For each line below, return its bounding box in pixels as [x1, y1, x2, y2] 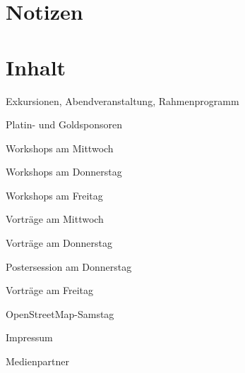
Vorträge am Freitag [6, 283, 93, 298]
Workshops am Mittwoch [6, 140, 114, 155]
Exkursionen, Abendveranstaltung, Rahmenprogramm [6, 93, 239, 108]
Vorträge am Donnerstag [6, 236, 112, 250]
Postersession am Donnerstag [6, 259, 132, 274]
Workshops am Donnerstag [6, 164, 122, 179]
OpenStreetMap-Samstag [6, 306, 114, 321]
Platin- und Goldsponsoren [6, 117, 123, 132]
